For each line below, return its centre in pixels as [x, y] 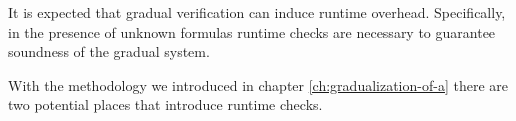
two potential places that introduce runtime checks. [165, 104]
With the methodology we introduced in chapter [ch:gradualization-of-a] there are [258, 84]
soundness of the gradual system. [109, 51]
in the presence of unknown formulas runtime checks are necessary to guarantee [252, 31]
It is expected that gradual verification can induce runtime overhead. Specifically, [257, 12]
